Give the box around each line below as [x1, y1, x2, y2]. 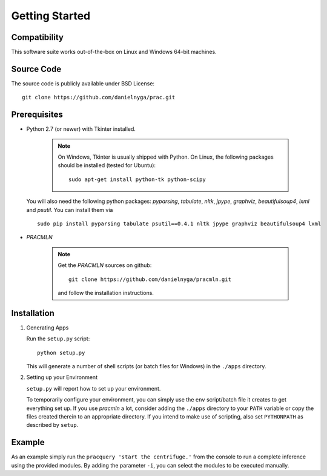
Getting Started [11, 9, 91, 22]
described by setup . [26, 421, 79, 429]
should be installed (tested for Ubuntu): [58, 162, 156, 169]
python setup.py [37, 349, 85, 356]
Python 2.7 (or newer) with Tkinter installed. [26, 125, 136, 133]
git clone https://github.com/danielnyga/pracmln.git [68, 276, 231, 283]
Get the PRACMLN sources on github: [58, 262, 152, 269]
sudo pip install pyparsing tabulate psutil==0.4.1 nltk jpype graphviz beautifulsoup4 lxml [37, 220, 322, 227]
